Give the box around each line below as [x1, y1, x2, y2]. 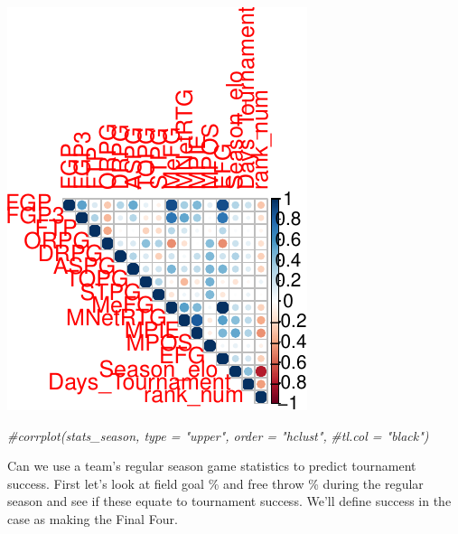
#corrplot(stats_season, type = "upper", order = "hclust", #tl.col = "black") [7, 426, 429, 445]
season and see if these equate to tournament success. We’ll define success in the [7, 492, 452, 511]
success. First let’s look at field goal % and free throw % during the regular [7, 473, 424, 492]
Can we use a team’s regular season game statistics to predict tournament [7, 456, 416, 475]
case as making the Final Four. [7, 509, 178, 528]
